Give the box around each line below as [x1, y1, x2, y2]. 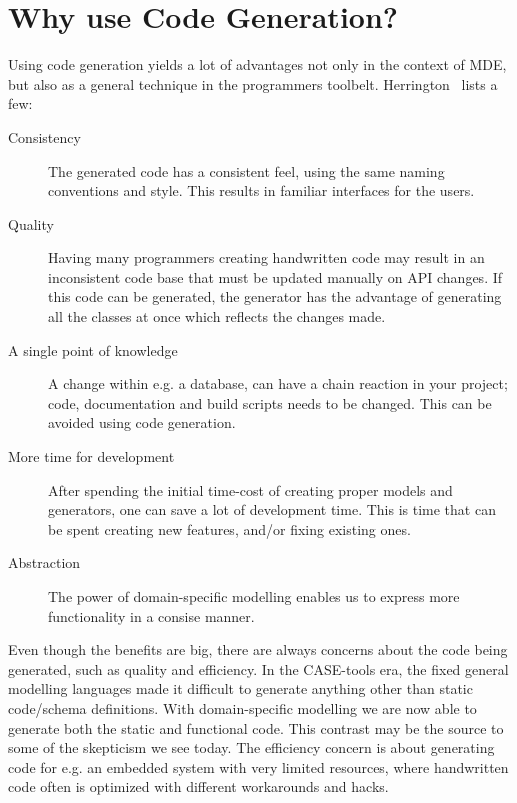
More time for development [8, 446, 175, 467]
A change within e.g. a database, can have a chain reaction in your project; [48, 373, 508, 394]
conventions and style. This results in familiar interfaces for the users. [48, 180, 475, 201]
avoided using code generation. [48, 412, 236, 433]
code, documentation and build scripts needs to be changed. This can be [48, 392, 492, 413]
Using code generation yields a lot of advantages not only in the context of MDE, [8, 54, 507, 75]
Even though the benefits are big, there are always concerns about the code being [8, 639, 508, 660]
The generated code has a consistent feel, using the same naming [48, 160, 445, 181]
